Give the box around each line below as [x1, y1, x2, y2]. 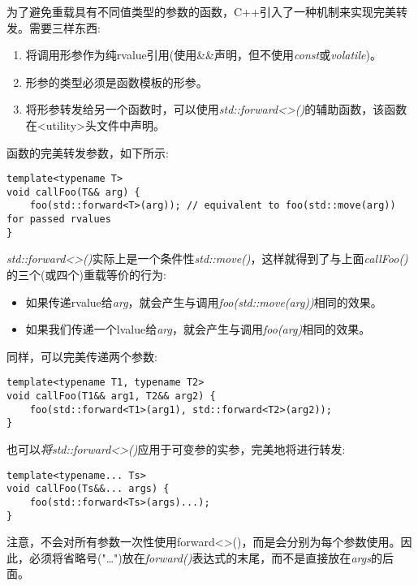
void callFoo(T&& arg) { [6, 186, 140, 198]
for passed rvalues [6, 213, 111, 226]
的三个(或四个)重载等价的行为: [6, 266, 166, 283]
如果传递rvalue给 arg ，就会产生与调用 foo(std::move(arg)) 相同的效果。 [25, 293, 382, 310]
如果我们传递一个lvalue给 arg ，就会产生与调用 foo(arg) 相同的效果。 [25, 321, 371, 338]
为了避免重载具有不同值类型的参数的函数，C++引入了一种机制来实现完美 [6, 3, 396, 19]
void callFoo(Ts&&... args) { [6, 483, 170, 495]
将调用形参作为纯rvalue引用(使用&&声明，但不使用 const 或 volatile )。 [25, 46, 381, 63]
